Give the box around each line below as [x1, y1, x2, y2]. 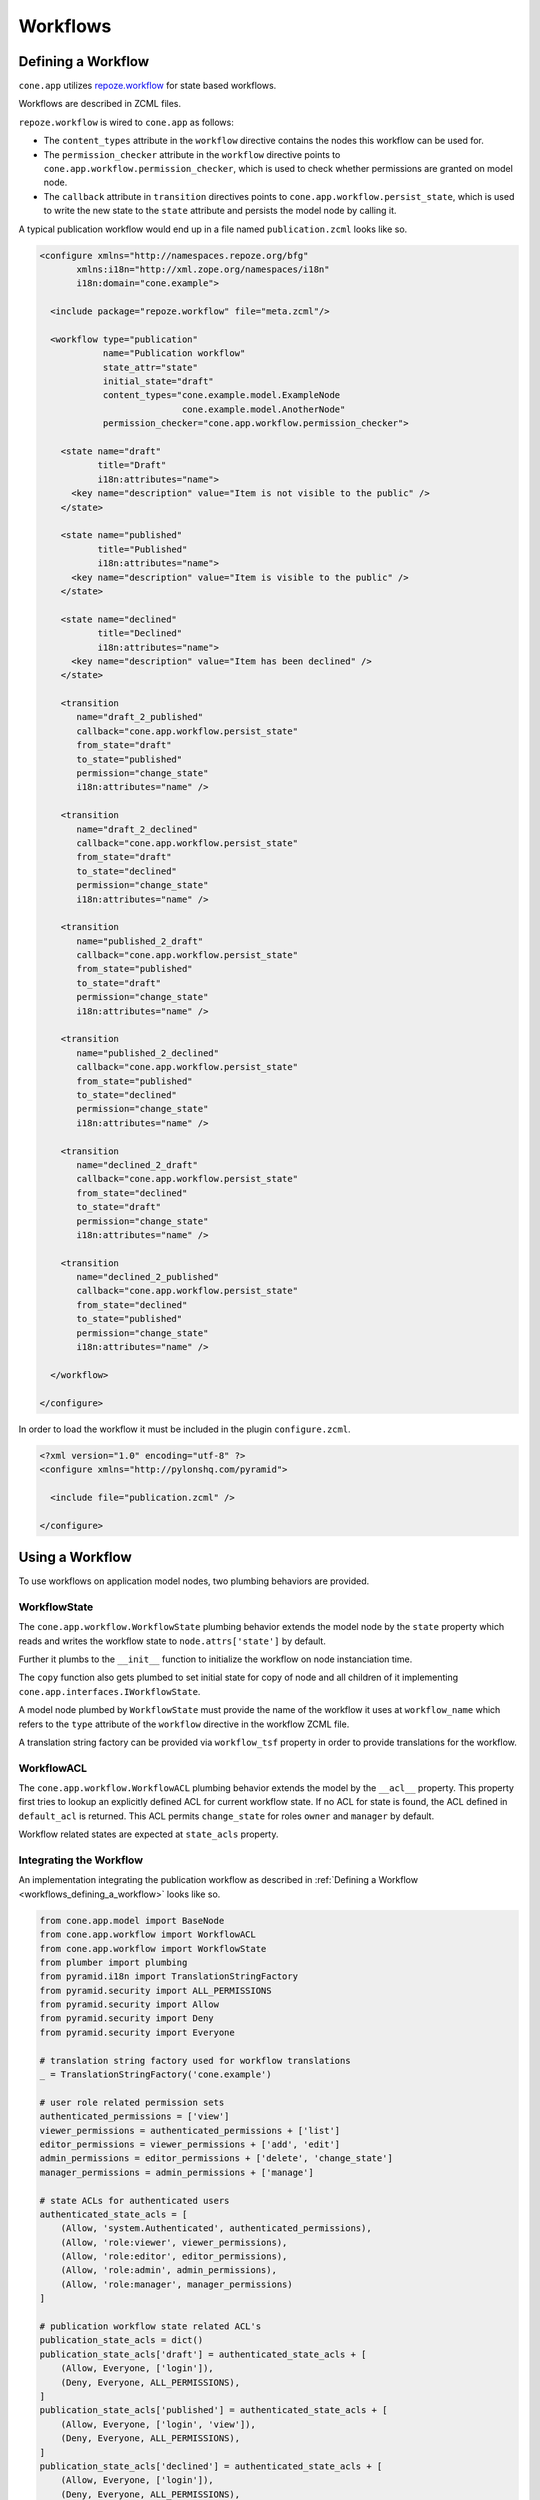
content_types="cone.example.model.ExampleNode [102, 390, 341, 401]
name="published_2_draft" [76, 935, 204, 947]
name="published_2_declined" [76, 1047, 220, 1059]
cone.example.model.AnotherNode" [181, 403, 346, 415]
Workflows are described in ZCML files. [18, 98, 182, 110]
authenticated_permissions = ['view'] [39, 2111, 230, 2122]
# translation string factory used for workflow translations [39, 2055, 351, 2066]
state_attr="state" [102, 361, 199, 373]
